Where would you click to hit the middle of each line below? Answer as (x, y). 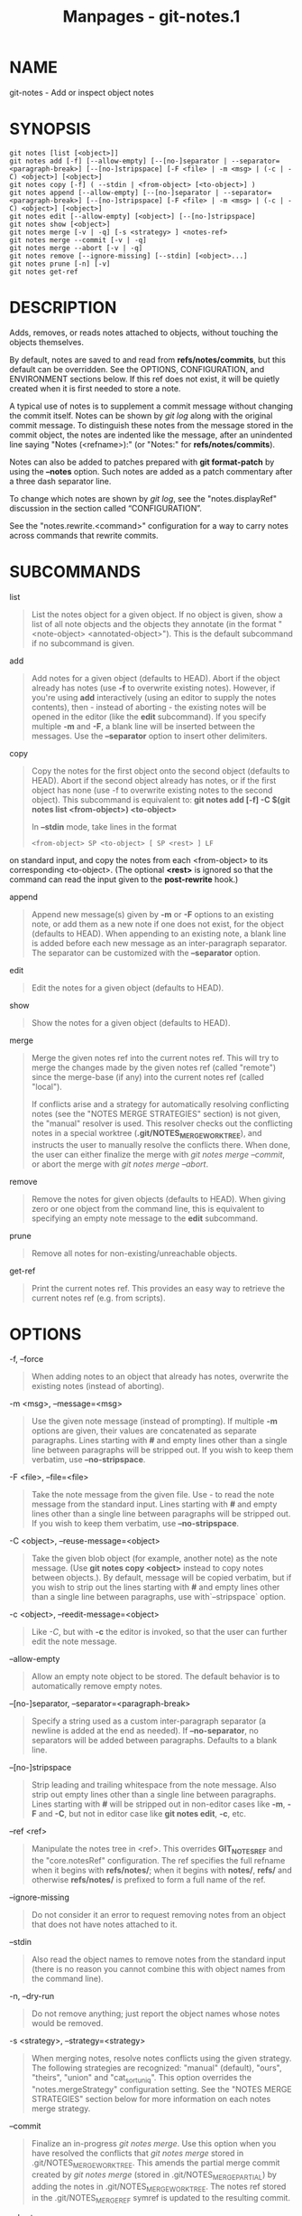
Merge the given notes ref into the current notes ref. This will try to (155, 1057)
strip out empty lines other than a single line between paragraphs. (154, 1795)
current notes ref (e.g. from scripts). (98, 1298)
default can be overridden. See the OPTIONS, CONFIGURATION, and (137, 369)
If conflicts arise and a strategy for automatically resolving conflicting (160, 1103)
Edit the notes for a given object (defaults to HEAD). (128, 988)
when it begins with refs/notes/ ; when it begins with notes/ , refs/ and (161, 1870)
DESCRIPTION (63, 308)
